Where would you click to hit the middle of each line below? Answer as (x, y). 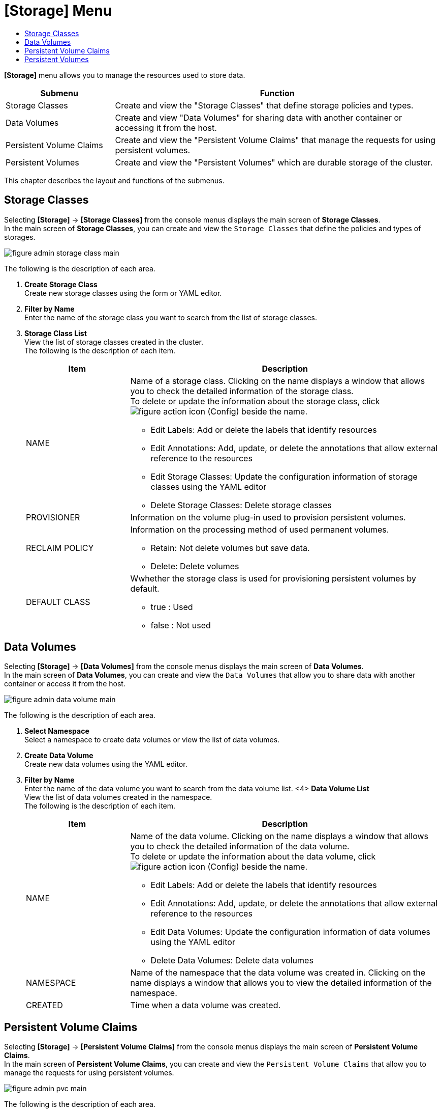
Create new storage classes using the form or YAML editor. (123, 293)
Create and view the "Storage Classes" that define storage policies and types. (264, 105)
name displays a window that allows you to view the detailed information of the (281, 983)
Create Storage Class (61, 284)
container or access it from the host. (65, 684)
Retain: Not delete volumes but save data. (230, 548)
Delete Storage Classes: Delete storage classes (241, 505)
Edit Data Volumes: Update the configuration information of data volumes (291, 932)
